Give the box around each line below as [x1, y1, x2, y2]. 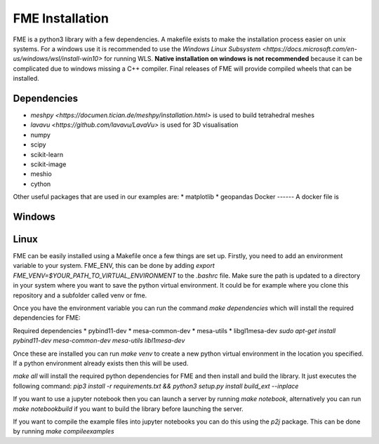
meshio [30, 170, 52, 178]
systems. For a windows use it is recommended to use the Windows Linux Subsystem [13, 44, 261, 53]
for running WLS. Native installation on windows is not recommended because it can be [104, 55, 363, 63]
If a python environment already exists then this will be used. [13, 358, 189, 368]
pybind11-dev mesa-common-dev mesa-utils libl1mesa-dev [13, 337, 185, 345]
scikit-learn [30, 150, 63, 159]
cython [30, 180, 51, 188]
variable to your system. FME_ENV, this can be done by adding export [13, 262, 215, 270]
